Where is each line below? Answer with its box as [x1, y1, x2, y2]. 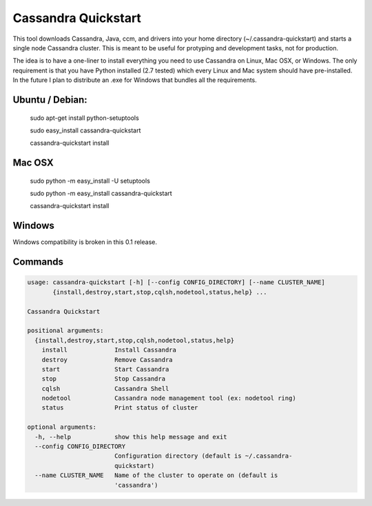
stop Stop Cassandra [41, 375, 165, 383]
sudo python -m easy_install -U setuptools [30, 176, 151, 185]
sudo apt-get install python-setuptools [30, 114, 139, 122]
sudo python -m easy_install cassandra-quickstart [30, 190, 172, 198]
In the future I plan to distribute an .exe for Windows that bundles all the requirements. [12, 76, 258, 84]
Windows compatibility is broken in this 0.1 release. [12, 238, 158, 246]
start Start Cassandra [41, 365, 169, 373]
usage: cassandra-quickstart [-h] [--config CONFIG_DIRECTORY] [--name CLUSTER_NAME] [27, 279, 325, 286]
